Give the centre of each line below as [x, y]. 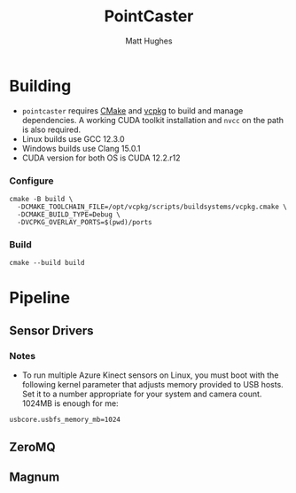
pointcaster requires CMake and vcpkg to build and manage [132, 110]
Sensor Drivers [52, 330]
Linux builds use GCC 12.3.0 [74, 138]
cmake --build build [47, 263]
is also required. [51, 129]
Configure [31, 181]
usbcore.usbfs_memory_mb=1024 [65, 420]
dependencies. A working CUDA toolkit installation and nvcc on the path [153, 120]
